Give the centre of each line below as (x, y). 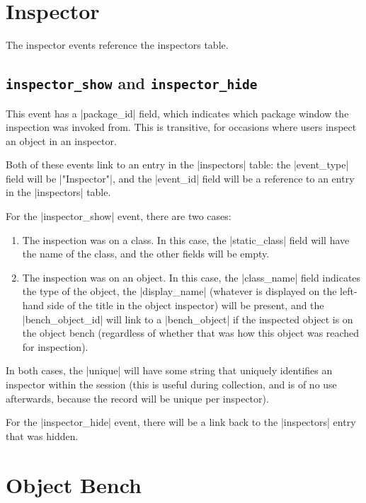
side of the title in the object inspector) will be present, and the (185, 305)
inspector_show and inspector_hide (132, 83)
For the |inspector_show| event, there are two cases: (119, 216)
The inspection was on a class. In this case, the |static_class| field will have (186, 239)
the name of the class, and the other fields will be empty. (146, 254)
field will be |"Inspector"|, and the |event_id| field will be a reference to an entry (180, 178)
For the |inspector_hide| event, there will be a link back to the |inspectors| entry (181, 422)
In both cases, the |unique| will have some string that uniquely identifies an (169, 370)
